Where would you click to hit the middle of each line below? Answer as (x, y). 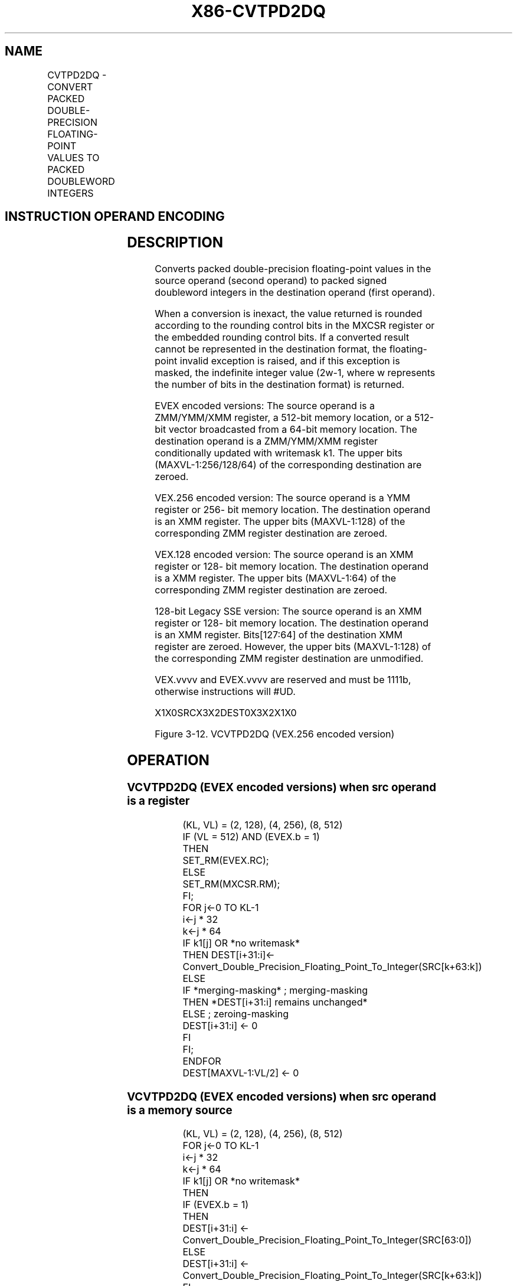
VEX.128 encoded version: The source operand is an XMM (284, 555)
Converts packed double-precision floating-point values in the (293, 269)
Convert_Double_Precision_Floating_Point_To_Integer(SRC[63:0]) (327, 1240)
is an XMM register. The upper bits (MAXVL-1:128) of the (280, 522)
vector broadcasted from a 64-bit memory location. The (293, 430)
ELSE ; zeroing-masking (235, 1014)
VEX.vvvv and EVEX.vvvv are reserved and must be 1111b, (283, 680)
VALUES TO (73, 157)
